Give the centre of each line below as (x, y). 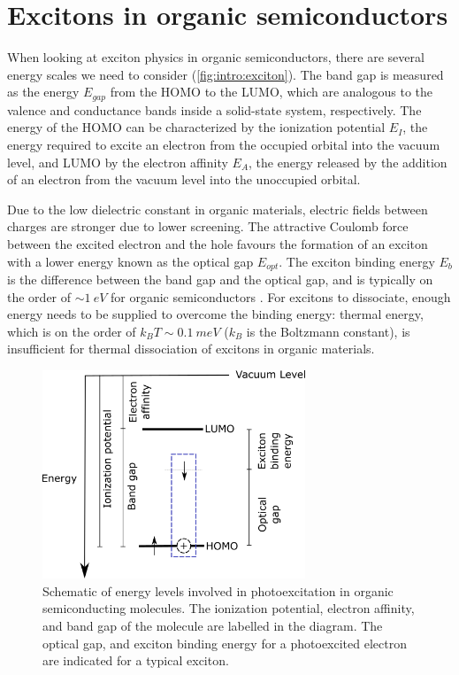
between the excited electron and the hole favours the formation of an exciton (218, 243)
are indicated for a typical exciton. (136, 660)
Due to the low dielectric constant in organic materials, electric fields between (218, 209)
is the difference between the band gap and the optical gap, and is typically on (220, 279)
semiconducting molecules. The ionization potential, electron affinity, (229, 608)
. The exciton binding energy (357, 261)
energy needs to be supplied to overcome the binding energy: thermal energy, (215, 314)
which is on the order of (72, 331)
